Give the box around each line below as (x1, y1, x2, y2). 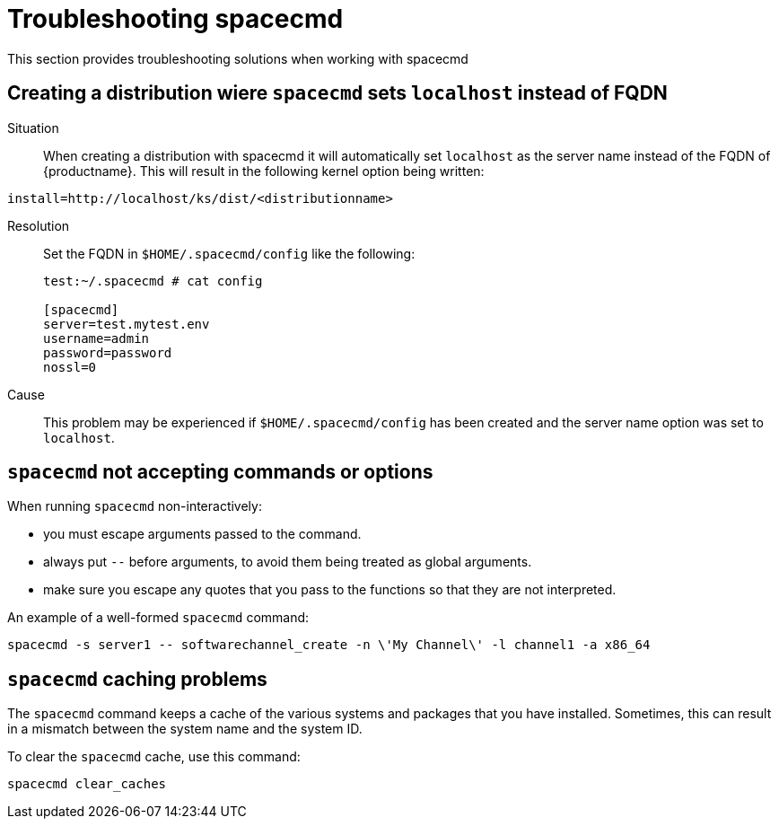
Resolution (7, 217, 70, 233)
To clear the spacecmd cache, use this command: (7, 749, 301, 765)
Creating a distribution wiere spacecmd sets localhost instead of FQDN (7, 82, 668, 105)
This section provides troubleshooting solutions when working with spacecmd (7, 50, 468, 66)
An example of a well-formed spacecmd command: (7, 610, 310, 626)
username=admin (43, 330, 150, 346)
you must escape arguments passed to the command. (43, 526, 362, 542)
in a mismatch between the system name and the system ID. (7, 721, 363, 737)
